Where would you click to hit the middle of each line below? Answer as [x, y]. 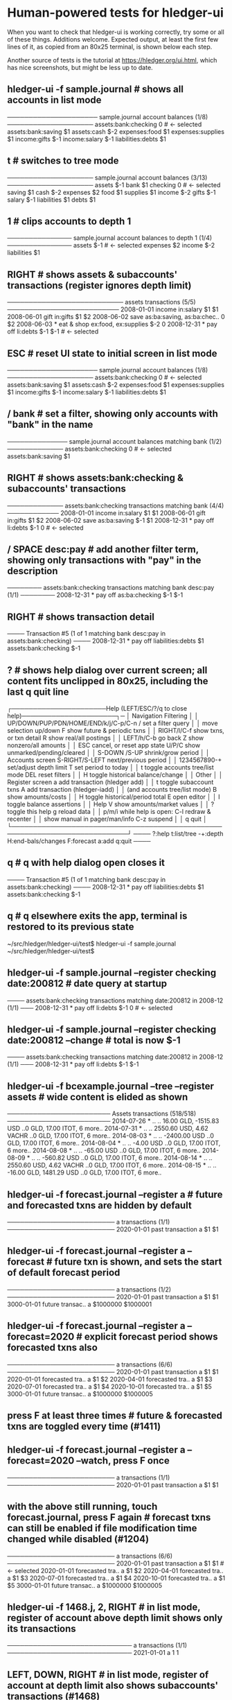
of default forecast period [64, 1273]
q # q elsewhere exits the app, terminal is [97, 916]
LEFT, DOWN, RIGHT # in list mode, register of [108, 1675]
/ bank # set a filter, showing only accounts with [113, 414]
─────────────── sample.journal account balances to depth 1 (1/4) [110, 238]
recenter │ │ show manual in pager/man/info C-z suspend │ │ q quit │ [107, 819]
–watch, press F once [123, 1461]
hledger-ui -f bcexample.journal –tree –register [111, 1086]
